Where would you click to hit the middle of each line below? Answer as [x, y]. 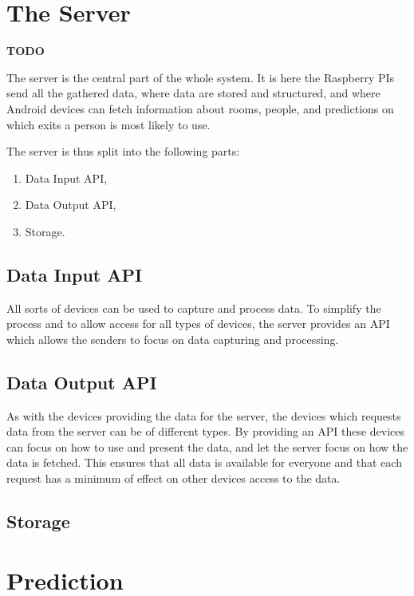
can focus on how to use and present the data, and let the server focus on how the [207, 446]
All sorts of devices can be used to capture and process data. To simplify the [194, 308]
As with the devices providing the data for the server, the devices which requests [204, 415]
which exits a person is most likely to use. [108, 124]
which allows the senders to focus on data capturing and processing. [173, 339]
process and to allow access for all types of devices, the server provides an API [198, 324]
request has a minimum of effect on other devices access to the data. [173, 478]
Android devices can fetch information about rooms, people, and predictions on [200, 108]
